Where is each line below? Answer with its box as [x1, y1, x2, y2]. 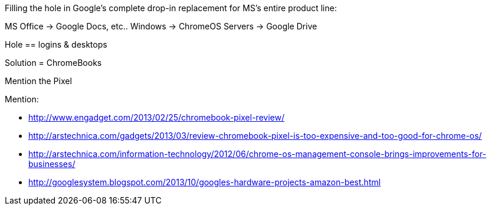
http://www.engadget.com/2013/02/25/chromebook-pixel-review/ [28, 112, 284, 122]
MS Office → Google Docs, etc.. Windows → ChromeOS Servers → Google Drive [5, 21, 317, 31]
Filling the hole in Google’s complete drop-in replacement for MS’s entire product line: [5, 3, 337, 13]
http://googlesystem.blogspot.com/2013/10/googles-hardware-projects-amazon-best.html [28, 177, 381, 187]
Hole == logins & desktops [5, 39, 107, 49]
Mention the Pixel [5, 76, 72, 86]
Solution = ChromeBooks [5, 58, 102, 68]
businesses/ [28, 159, 76, 169]
